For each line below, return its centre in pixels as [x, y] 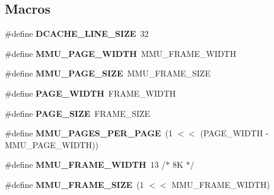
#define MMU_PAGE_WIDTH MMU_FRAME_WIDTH [121, 53]
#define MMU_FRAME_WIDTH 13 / [85, 164]
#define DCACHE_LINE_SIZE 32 [77, 33]
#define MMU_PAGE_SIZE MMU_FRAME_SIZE [108, 73]
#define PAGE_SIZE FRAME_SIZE [78, 113]
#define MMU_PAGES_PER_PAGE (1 [89, 133]
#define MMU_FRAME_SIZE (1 [74, 184]
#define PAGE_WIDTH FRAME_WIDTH [90, 93]
